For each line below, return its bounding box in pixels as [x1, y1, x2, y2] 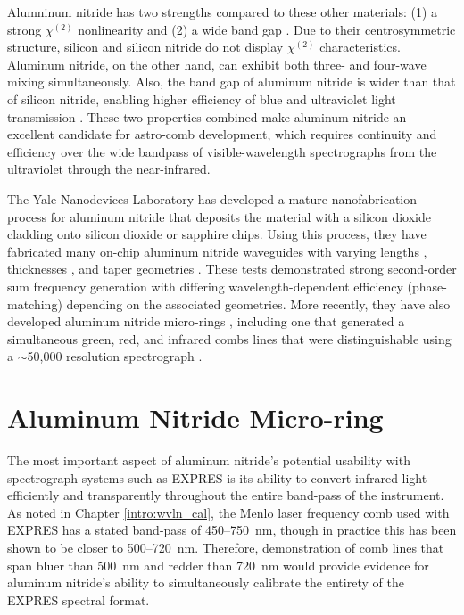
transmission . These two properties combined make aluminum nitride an [7, 107, 407, 126]
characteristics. [319, 37, 401, 56]
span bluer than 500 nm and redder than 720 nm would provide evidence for [7, 555, 429, 574]
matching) [7, 294, 62, 313]
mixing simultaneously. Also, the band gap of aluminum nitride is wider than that [7, 72, 456, 91]
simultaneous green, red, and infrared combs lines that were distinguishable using [7, 329, 452, 348]
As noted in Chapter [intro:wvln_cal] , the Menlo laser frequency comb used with [7, 503, 450, 521]
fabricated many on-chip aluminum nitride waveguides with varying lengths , [7, 242, 427, 260]
